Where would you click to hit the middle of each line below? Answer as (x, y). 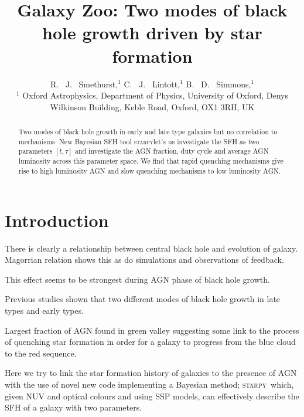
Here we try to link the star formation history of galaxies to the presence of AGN (151, 373)
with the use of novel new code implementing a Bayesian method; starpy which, (149, 384)
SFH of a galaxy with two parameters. (74, 407)
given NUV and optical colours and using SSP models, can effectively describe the (152, 396)
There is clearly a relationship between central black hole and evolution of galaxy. (151, 248)
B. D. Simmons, (218, 84)
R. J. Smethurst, (84, 84)
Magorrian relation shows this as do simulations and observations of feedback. (144, 260)
